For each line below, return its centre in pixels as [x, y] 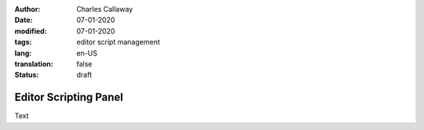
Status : [27, 75]
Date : [24, 20]
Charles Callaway [105, 9]
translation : [34, 63]
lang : [23, 53]
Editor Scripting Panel [69, 97]
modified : [31, 31]
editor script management [118, 42]
